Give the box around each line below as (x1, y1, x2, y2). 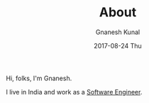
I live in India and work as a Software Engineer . (6, 87, 143, 96)
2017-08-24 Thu (94, 41, 142, 50)
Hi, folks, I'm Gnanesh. (6, 74, 72, 82)
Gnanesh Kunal (95, 28, 140, 36)
